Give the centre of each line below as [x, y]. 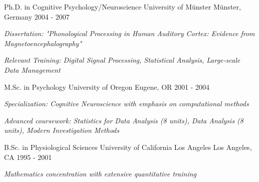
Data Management [32, 69]
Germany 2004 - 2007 [37, 16]
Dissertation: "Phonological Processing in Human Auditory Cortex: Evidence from [129, 33]
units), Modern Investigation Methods [62, 130]
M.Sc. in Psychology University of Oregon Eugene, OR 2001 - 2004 [107, 86]
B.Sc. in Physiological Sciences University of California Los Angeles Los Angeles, [128, 147]
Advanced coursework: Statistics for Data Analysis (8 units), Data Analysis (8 [124, 120]
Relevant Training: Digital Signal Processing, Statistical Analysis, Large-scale [122, 60]
